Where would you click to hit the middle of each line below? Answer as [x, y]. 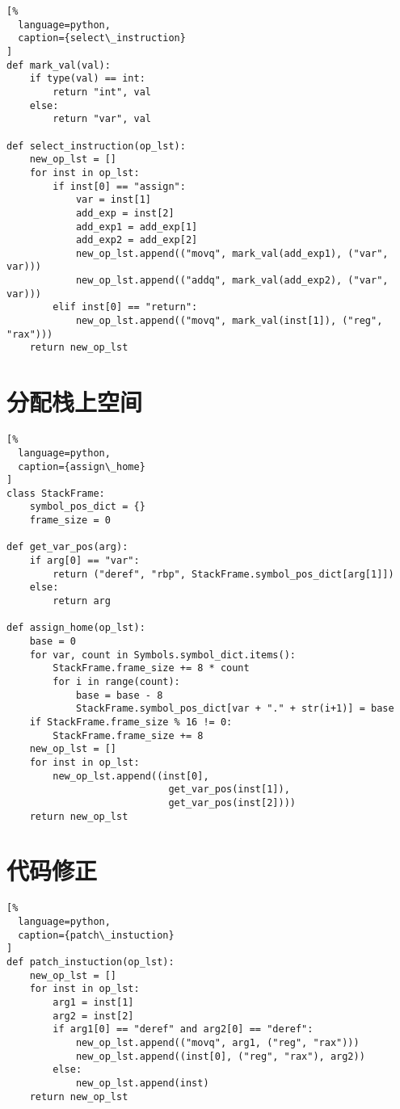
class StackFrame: [56, 493]
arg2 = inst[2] [93, 1016]
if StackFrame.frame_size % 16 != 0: [131, 722]
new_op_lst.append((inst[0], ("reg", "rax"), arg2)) [220, 1056]
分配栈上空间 [75, 402]
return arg [82, 601]
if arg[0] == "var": [84, 561]
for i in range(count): [116, 682]
